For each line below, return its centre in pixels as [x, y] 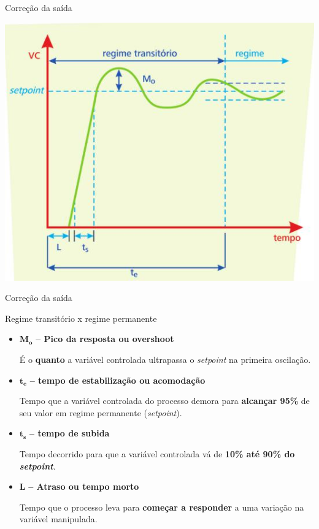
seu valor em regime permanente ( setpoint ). [101, 412]
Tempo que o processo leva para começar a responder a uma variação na [162, 507]
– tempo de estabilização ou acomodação [117, 380]
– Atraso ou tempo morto [84, 486]
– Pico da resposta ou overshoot [105, 339]
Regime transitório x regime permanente [81, 318]
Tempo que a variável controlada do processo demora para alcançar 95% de [164, 401]
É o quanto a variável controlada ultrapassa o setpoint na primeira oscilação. [165, 360]
